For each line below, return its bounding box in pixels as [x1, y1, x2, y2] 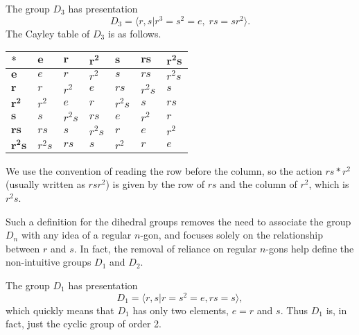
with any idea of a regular [21, 227, 132, 242]
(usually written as [6, 177, 85, 191]
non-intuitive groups [6, 255, 91, 269]
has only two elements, [132, 302, 229, 317]
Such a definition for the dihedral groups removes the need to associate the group [6, 214, 351, 228]
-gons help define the [265, 241, 354, 255]
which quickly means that [6, 302, 114, 317]
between [6, 241, 40, 255]
